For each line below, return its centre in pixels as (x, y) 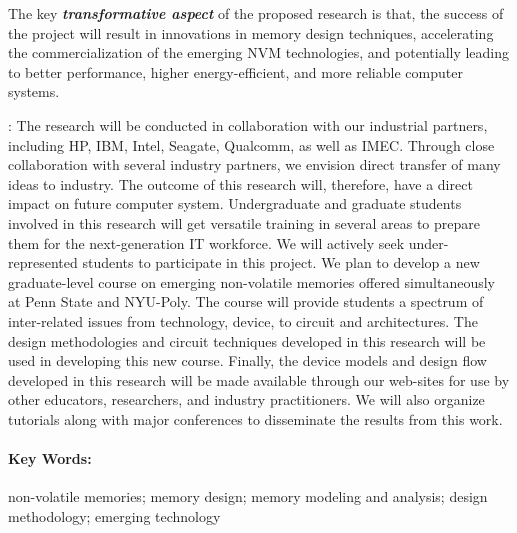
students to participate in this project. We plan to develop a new (281, 262)
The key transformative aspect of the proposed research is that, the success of (256, 13)
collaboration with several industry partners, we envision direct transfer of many (254, 164)
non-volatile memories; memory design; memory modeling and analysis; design (248, 496)
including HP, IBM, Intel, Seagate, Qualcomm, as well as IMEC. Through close (251, 144)
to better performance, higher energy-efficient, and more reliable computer (235, 71)
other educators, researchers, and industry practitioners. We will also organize (246, 399)
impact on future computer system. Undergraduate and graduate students (235, 203)
